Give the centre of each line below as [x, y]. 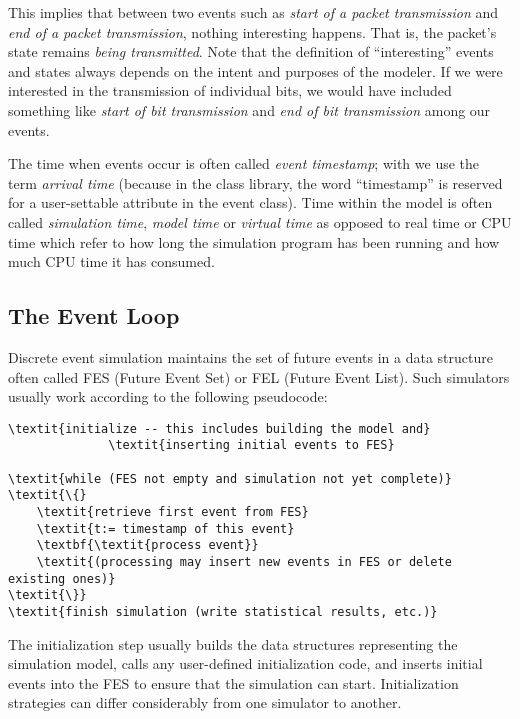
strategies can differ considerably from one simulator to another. [205, 702]
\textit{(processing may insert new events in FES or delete [244, 561]
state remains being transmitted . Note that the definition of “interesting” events [251, 51]
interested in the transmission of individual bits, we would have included [230, 90]
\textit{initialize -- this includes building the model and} [219, 428]
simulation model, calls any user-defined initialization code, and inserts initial [245, 663]
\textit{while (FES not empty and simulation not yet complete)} [230, 478]
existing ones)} [62, 578]
